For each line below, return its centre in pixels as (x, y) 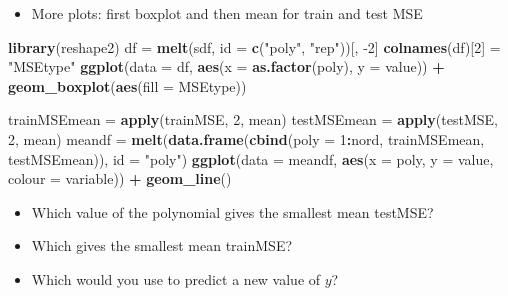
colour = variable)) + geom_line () (120, 178)
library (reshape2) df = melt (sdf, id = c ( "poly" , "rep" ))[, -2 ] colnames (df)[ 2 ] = (254, 46)
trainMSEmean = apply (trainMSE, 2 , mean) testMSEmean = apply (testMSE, (253, 119)
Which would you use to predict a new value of (176, 278)
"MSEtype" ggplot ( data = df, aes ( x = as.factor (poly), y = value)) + (226, 66)
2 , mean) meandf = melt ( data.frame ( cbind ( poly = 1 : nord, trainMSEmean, (246, 138)
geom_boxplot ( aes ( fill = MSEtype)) (127, 85)
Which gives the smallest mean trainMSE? (162, 245)
